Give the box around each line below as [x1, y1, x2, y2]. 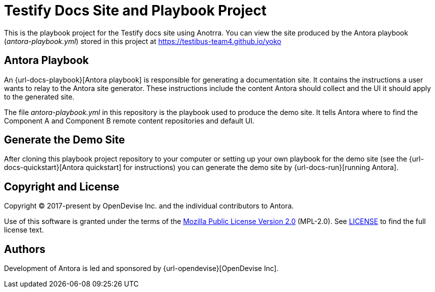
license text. [4, 225, 44, 234]
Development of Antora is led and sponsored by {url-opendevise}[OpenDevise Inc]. [4, 264, 278, 273]
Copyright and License [4, 180, 119, 193]
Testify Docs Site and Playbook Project [4, 2, 267, 19]
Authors [4, 242, 45, 255]
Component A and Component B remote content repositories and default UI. [4, 116, 254, 125]
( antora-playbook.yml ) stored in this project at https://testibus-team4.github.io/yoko [4, 36, 281, 45]
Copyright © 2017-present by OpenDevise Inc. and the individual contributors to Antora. [4, 201, 294, 210]
